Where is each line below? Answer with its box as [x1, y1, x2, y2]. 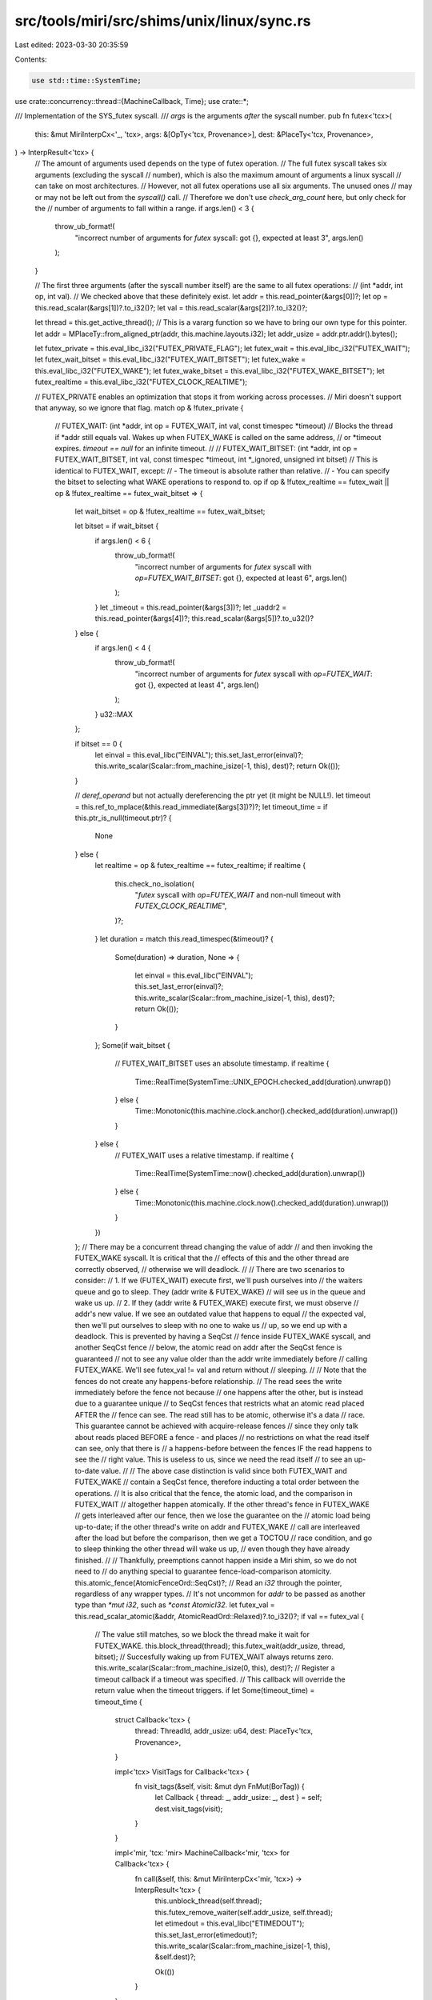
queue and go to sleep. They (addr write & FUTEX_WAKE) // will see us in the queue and [74, 1286, 366, 1296]
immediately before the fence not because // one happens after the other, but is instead [74, 1388, 364, 1398]
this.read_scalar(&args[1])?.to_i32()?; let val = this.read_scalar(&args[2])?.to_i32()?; [34, 302, 308, 312]
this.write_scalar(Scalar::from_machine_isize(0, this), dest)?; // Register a [94, 1663, 335, 1673]
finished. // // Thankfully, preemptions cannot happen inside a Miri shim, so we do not [74, 1555, 358, 1565]
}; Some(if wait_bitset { [94, 1040, 171, 1050]
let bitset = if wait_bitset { [74, 521, 159, 531]
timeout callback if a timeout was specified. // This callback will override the [94, 1674, 346, 1684]
